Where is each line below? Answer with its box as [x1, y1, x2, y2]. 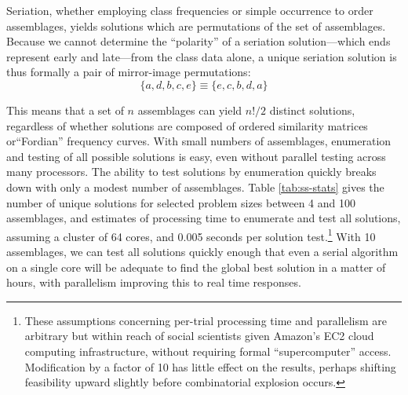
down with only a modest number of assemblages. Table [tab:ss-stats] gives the [6, 178, 384, 195]
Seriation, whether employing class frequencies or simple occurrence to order [6, 2, 373, 18]
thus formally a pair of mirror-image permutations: [6, 64, 251, 80]
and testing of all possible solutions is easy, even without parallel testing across [6, 148, 386, 164]
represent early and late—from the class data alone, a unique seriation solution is [6, 48, 397, 64]
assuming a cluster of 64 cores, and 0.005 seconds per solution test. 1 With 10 [6, 225, 376, 244]
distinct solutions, [269, 101, 355, 118]
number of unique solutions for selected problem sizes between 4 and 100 [6, 194, 355, 210]
